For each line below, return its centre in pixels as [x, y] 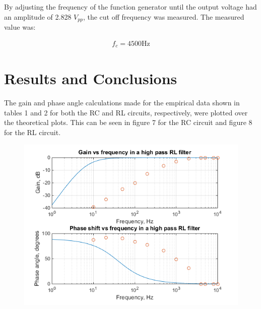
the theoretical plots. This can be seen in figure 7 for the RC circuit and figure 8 [128, 122]
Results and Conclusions [91, 78]
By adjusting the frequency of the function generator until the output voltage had [130, 7]
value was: [20, 27]
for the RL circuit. [32, 132]
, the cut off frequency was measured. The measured [164, 16]
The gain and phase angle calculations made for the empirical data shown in [122, 103]
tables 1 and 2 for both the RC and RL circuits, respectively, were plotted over [126, 112]
